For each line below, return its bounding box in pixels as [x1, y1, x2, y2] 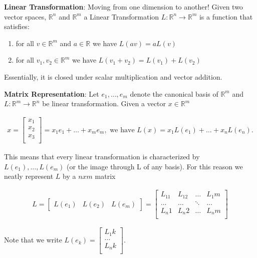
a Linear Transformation [84, 11, 159, 22]
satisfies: [4, 21, 30, 32]
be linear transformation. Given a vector [42, 98, 166, 109]
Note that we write [4, 234, 62, 245]
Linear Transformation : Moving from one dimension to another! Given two [4, 2, 243, 12]
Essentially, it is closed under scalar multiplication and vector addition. [4, 71, 222, 82]
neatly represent [4, 171, 54, 181]
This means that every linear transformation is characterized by [4, 151, 200, 162]
